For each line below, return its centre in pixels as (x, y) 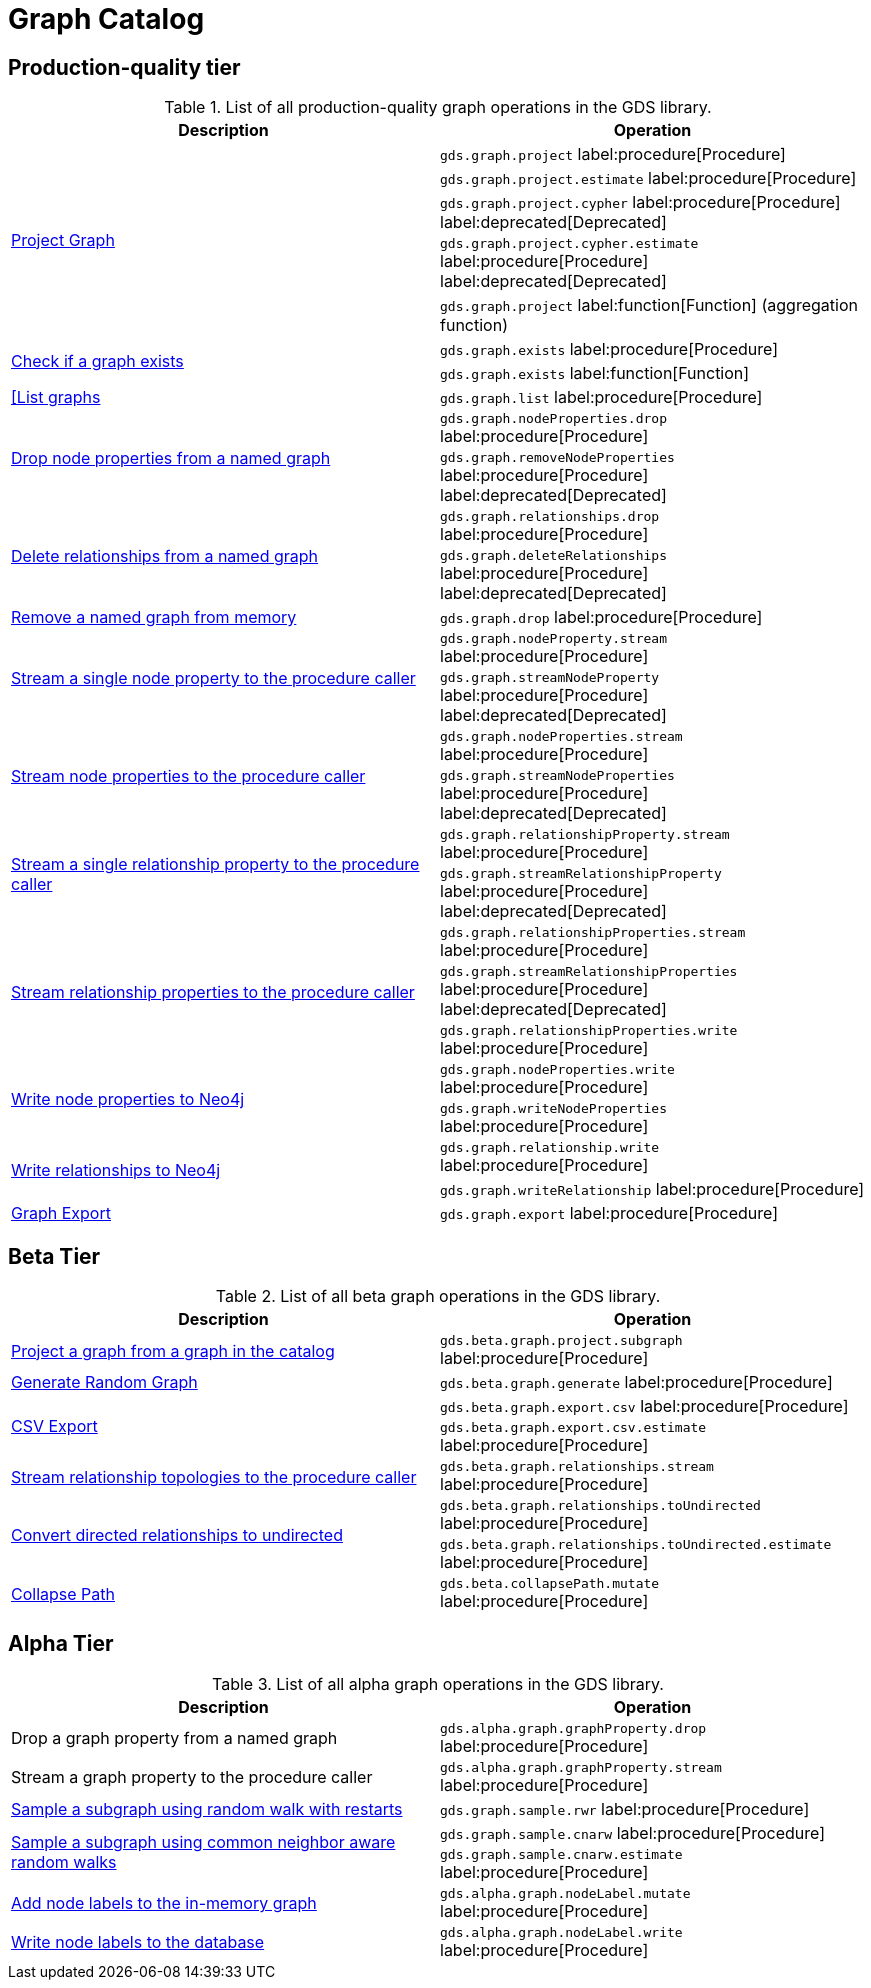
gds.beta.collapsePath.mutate (550, 1584)
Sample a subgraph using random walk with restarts (207, 1808)
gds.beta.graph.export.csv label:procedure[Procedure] (644, 1406)
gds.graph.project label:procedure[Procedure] (613, 154)
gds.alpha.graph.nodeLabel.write (561, 1932)
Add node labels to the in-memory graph (164, 1903)
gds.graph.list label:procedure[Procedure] (601, 397)
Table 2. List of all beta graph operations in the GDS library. (438, 1296)
